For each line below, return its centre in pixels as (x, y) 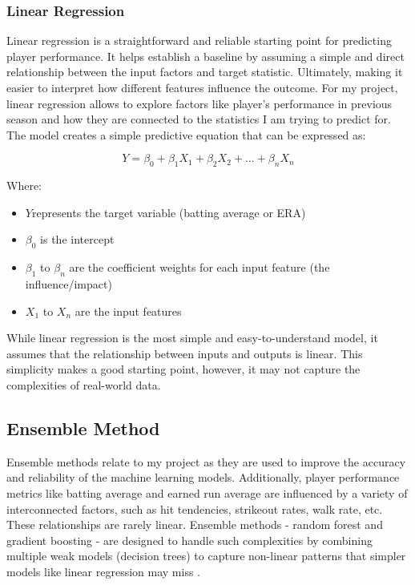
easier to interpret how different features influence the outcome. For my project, (202, 87)
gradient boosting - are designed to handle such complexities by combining (189, 540)
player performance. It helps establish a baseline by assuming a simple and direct (205, 56)
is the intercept (77, 239)
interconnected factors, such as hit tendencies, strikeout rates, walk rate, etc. (195, 508)
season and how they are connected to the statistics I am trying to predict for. (199, 119)
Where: (24, 186)
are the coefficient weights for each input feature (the (199, 267)
